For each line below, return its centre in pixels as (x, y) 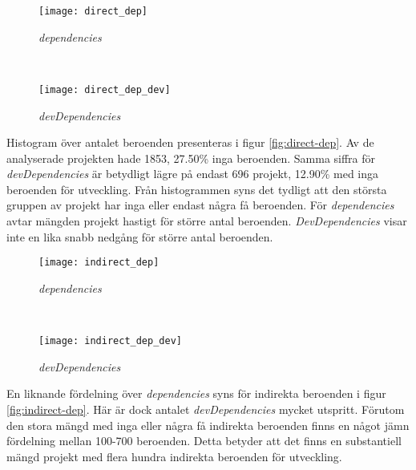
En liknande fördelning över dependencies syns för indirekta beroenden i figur (196, 393)
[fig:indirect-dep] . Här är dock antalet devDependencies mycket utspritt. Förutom (206, 409)
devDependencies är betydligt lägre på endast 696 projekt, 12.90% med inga (193, 174)
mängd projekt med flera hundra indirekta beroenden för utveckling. (174, 456)
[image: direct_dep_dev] (105, 89)
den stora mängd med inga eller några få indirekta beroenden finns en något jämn (208, 425)
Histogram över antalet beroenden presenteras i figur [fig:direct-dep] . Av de (190, 142)
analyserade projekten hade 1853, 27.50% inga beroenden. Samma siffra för (191, 158)
